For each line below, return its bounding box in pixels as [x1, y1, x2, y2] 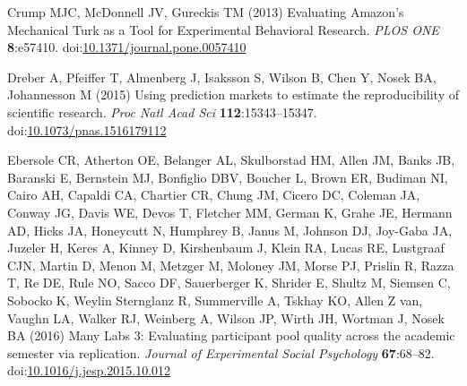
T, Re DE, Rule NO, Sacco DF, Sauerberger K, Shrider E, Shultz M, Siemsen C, [7, 273, 451, 292]
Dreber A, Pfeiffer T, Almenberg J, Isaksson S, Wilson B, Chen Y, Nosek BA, [7, 67, 437, 86]
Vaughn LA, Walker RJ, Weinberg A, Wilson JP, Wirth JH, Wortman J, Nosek [7, 308, 445, 327]
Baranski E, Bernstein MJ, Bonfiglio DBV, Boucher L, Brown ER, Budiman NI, [7, 167, 448, 186]
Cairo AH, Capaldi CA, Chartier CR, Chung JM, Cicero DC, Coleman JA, [7, 185, 420, 204]
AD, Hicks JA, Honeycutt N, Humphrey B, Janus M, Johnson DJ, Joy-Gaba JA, [7, 220, 453, 239]
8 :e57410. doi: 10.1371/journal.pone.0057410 [7, 38, 246, 56]
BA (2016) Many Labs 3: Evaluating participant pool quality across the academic [7, 326, 455, 345]
